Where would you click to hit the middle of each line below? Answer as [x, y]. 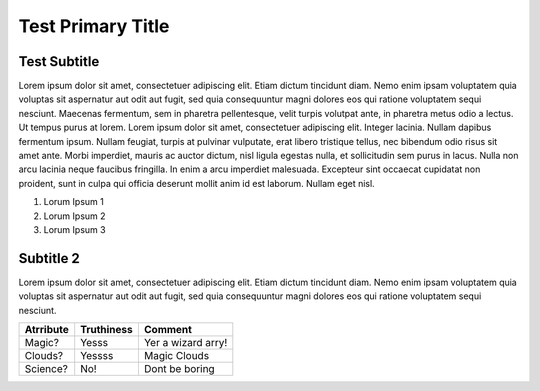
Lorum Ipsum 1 [73, 202]
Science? [46, 369]
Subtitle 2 [49, 258]
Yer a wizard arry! [185, 343]
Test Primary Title [94, 26]
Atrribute [46, 330]
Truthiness [107, 330]
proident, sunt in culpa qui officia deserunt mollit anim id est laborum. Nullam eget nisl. [196, 183]
